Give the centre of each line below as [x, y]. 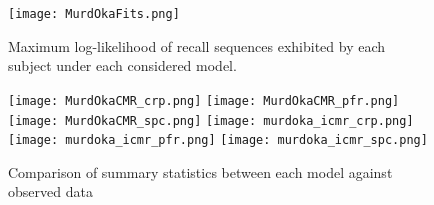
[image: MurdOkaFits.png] [94, 14]
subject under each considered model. [122, 65]
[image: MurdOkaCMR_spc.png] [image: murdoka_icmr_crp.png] [211, 120]
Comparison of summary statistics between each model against [200, 171]
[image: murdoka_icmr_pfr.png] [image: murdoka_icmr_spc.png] [218, 140]
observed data [50, 191]
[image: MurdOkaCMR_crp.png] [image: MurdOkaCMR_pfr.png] [204, 100]
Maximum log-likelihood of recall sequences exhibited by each [197, 45]
